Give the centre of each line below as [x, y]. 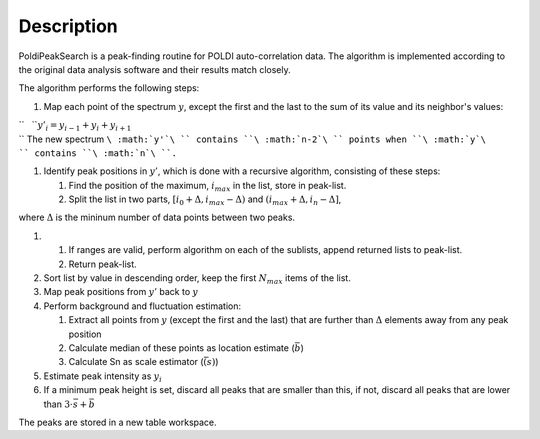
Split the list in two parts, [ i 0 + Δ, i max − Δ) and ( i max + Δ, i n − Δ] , [205, 200]
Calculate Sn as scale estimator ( [136, 362]
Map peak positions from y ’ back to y [121, 292]
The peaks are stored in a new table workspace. [117, 422]
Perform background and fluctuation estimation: [142, 306]
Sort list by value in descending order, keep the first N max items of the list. [197, 279]
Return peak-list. [102, 264]
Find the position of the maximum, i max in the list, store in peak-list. [207, 186]
